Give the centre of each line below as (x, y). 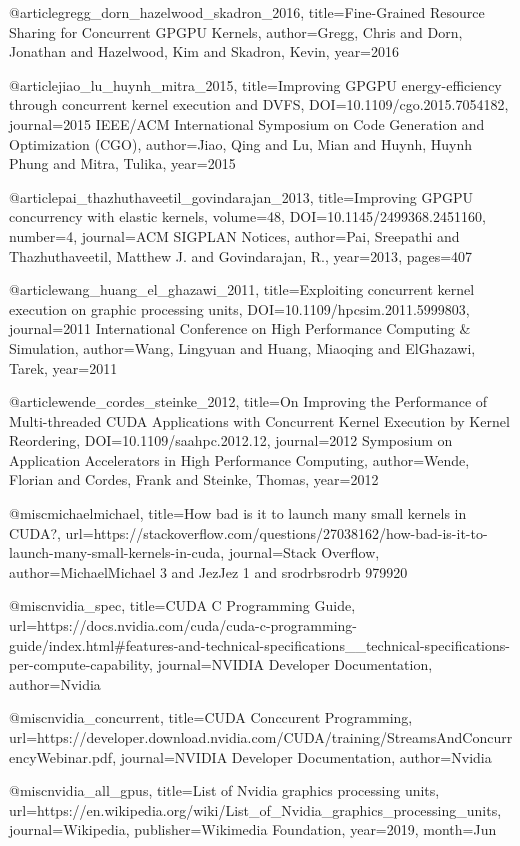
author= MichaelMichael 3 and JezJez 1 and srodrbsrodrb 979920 (208, 571)
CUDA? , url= (51, 532)
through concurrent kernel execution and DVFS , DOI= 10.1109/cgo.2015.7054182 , (259, 104)
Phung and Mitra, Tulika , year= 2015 (122, 163)
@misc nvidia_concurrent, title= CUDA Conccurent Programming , (211, 717)
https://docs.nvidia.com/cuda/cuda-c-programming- (197, 625)
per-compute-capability (79, 664)
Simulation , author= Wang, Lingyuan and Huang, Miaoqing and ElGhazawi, (242, 347)
